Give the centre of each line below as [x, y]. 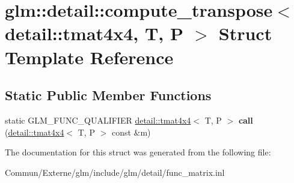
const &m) [131, 132]
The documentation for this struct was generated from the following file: [138, 152]
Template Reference [89, 57]
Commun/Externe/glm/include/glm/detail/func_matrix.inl [115, 172]
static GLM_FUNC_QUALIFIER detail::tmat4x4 [98, 120]
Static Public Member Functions [108, 95]
